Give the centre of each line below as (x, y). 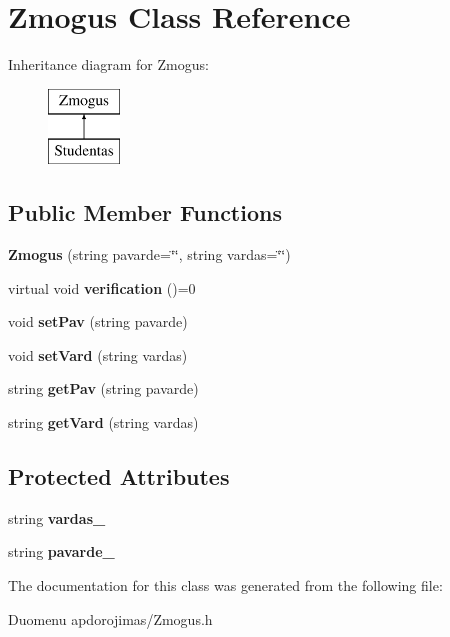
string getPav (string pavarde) (103, 388)
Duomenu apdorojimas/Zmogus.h (110, 618)
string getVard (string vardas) (103, 422)
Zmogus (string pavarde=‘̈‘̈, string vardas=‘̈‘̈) (149, 254)
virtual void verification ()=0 (102, 287)
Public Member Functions (145, 212)
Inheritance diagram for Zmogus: (108, 64)
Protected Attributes (119, 476)
